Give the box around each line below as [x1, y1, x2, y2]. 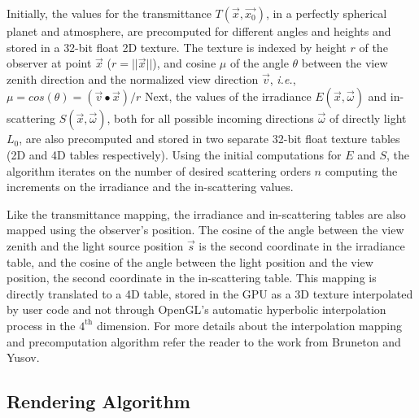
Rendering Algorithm [7, 389, 190, 414]
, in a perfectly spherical [265, 5, 387, 21]
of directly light [329, 110, 407, 127]
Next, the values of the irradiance [144, 88, 312, 105]
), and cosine [152, 54, 216, 72]
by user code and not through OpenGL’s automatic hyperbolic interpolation [7, 301, 386, 318]
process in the [7, 316, 76, 333]
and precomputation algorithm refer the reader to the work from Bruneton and [7, 333, 401, 350]
